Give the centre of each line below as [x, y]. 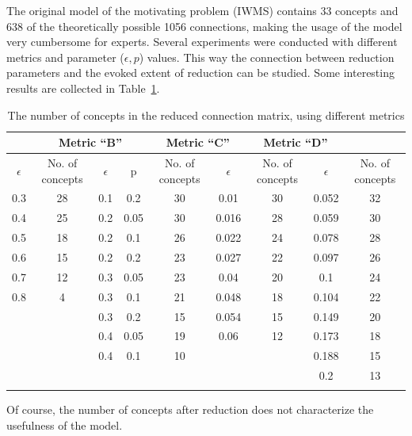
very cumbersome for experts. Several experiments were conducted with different [202, 42]
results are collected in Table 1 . [83, 88]
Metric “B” [90, 142]
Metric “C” [198, 142]
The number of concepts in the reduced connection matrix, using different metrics [206, 115]
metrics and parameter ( [65, 57]
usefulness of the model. [65, 425]
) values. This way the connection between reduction [267, 57]
